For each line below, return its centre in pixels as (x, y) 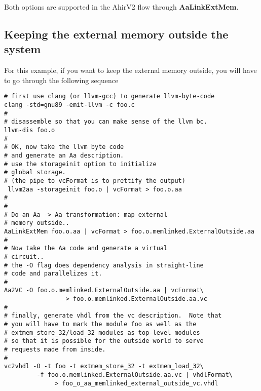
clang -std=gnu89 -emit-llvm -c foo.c (69, 105)
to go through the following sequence (61, 80)
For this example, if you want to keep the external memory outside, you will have (130, 70)
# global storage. (35, 172)
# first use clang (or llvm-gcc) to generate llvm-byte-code (109, 96)
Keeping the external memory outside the (116, 34)
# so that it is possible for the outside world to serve (104, 341)
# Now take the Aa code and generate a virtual (86, 248)
